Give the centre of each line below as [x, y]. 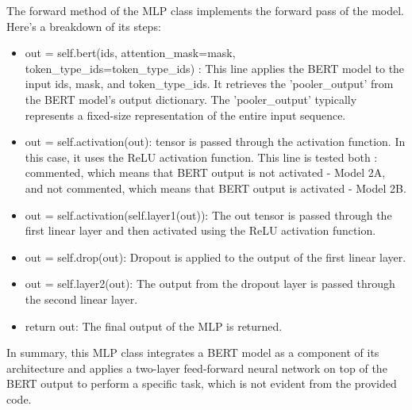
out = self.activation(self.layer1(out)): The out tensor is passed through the [208, 215]
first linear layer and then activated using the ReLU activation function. [200, 230]
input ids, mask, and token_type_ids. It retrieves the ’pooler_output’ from [209, 84]
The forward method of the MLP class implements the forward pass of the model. [206, 10]
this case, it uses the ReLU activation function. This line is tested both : [201, 157]
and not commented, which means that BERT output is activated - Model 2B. [216, 188]
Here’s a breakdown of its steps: [84, 26]
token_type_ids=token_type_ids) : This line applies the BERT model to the [215, 68]
